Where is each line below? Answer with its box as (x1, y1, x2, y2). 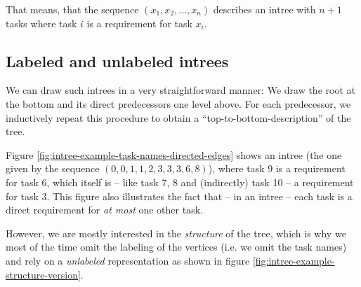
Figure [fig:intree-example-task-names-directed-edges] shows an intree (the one (6, 147, 342, 162)
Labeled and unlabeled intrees (6, 50, 229, 71)
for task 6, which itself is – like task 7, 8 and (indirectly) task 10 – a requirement (6, 174, 354, 189)
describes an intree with (213, 2, 316, 16)
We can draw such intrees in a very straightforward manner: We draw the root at (6, 83, 355, 97)
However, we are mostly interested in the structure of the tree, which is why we (6, 225, 346, 240)
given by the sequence (6, 161, 100, 176)
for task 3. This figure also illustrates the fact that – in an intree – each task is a (6, 188, 353, 203)
